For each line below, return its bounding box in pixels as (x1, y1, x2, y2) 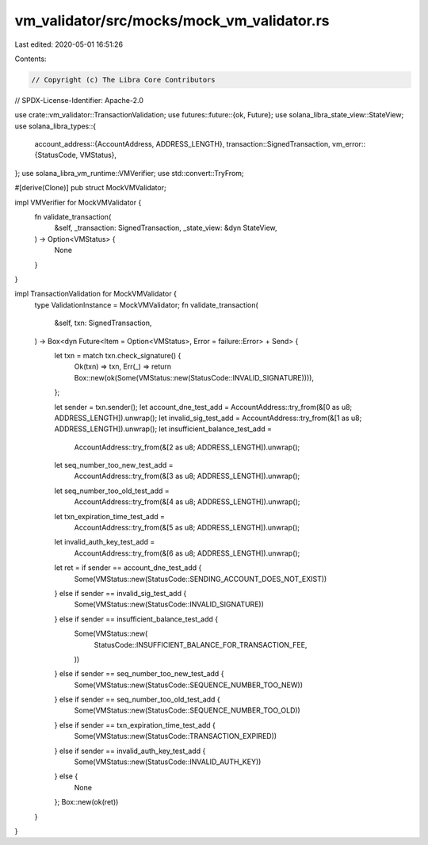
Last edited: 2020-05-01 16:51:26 (14, 40, 123, 49)
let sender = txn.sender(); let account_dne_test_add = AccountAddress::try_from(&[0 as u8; (54, 402, 353, 411)
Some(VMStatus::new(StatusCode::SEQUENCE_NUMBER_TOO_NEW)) (74, 680, 304, 690)
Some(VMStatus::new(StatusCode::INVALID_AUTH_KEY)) (74, 757, 262, 767)
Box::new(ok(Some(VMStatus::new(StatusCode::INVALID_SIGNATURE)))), (74, 373, 315, 382)
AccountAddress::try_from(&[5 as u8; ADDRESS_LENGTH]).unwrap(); (74, 523, 300, 533)
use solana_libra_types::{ (14, 121, 97, 131)
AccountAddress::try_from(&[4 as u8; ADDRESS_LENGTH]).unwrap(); (74, 497, 300, 507)
